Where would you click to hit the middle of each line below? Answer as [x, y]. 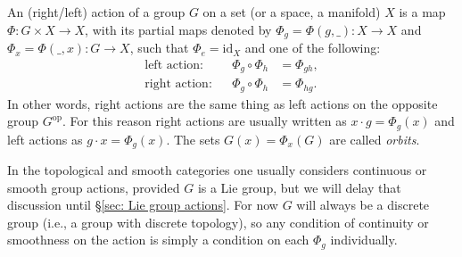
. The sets [193, 139]
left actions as [45, 139]
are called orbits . [375, 139]
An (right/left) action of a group [96, 12]
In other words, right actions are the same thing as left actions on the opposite [223, 103]
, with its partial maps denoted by [178, 29]
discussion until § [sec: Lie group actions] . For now [143, 205]
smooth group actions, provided [94, 187]
